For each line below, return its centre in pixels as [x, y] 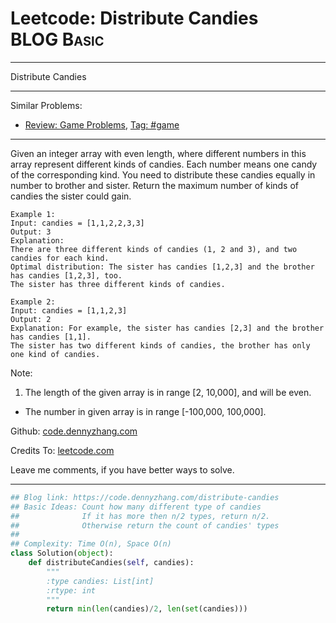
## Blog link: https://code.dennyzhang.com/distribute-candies [145, 497]
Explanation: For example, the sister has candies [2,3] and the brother [167, 328]
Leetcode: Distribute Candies [134, 18]
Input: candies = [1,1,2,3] [69, 310]
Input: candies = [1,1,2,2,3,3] [77, 223]
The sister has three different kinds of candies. [118, 284]
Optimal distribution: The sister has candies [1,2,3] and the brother [162, 267]
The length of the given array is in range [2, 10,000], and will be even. [168, 392]
